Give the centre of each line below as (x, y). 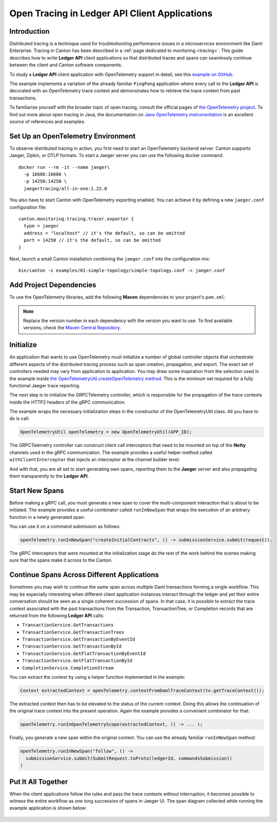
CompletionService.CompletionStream (68, 668)
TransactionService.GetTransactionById (72, 646)
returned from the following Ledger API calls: (57, 615)
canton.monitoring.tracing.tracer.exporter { (76, 219)
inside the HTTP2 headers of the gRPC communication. (67, 402)
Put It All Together (39, 781)
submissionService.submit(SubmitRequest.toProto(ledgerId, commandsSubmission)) (129, 758)
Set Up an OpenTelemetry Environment (73, 136)
